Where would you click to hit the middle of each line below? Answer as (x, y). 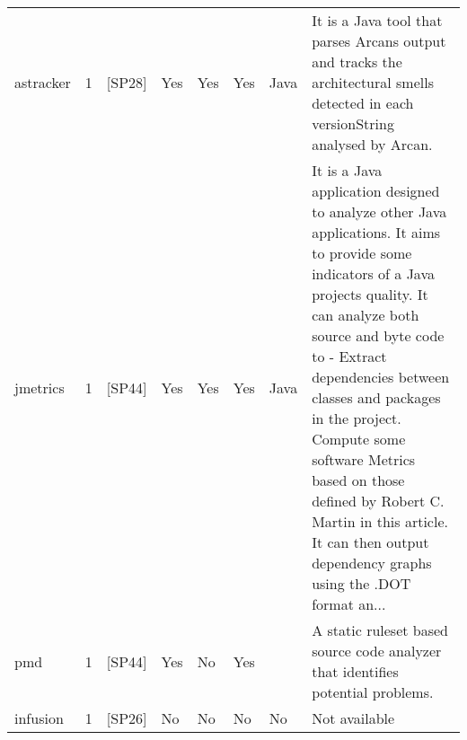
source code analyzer (377, 651)
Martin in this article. (380, 521)
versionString (353, 123)
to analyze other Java (379, 211)
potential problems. (373, 692)
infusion (39, 718)
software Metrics (364, 459)
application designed (376, 191)
